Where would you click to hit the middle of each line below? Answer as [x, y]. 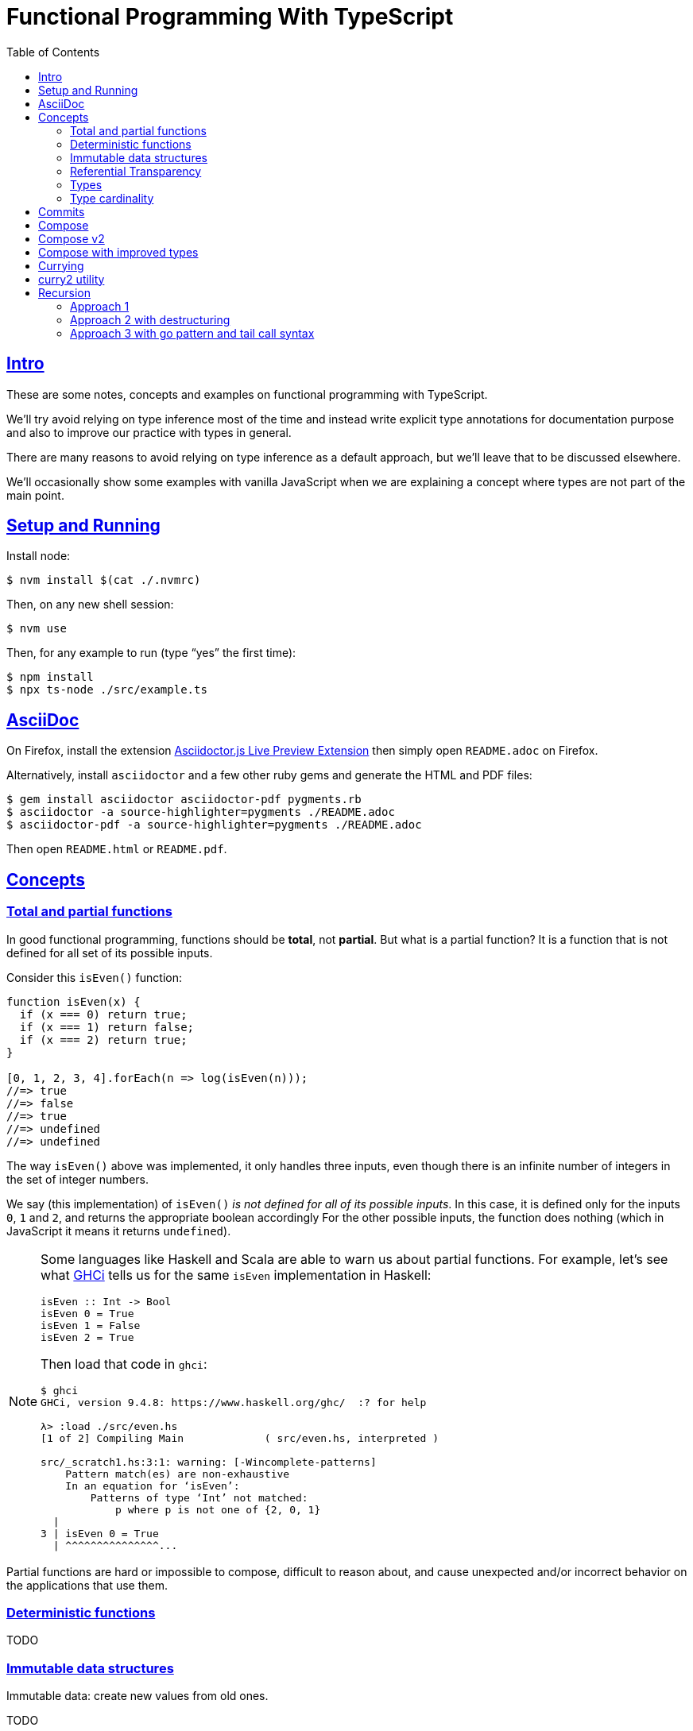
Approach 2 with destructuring [150, 319]
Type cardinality [112, 198]
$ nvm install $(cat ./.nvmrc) [104, 580]
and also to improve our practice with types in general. [149, 432]
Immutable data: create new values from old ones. [137, 1696]
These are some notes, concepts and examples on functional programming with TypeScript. [247, 394]
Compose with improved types [118, 252]
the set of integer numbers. [78, 1179]
